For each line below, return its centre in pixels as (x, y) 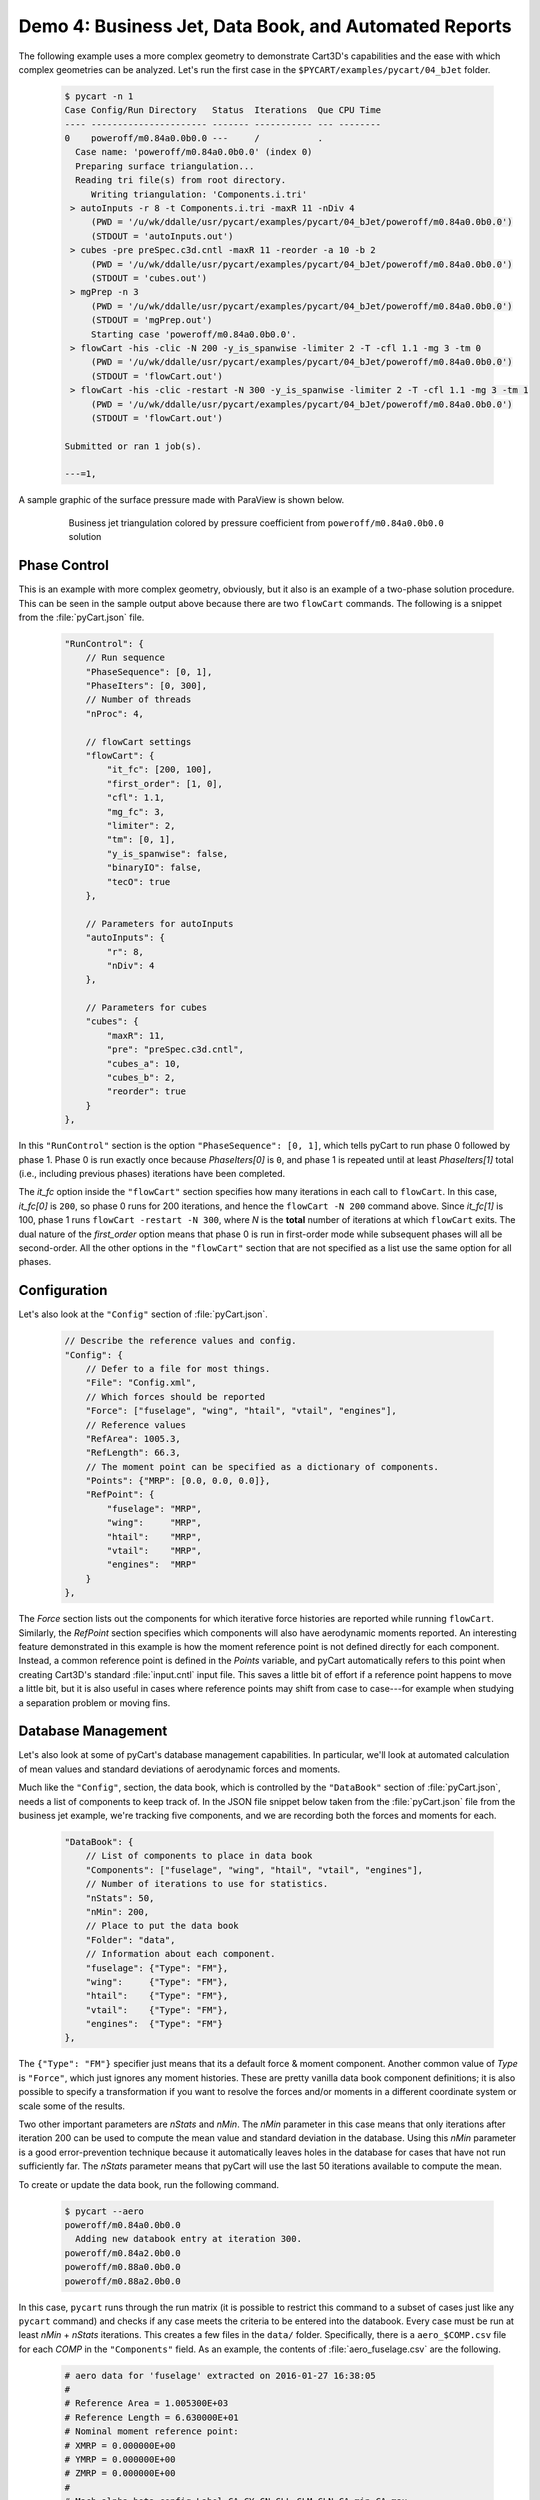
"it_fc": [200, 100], (159, 769)
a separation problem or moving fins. (94, 1702)
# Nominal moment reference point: (151, 2431)
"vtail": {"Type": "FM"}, (157, 2009)
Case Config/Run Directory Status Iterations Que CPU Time (223, 110)
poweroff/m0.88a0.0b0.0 (123, 2267)
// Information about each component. (180, 1954)
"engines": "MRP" (151, 1564)
